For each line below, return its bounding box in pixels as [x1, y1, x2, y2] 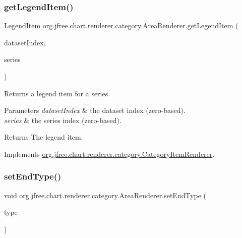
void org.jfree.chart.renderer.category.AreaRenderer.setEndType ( [4, 190, 207, 200]
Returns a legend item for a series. [4, 88, 110, 98]
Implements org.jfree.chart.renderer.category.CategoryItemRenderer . [4, 148, 215, 159]
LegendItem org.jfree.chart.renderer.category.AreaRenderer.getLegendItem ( [4, 20, 238, 31]
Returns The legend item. [4, 132, 83, 142]
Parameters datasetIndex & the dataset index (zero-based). [4, 105, 186, 115]
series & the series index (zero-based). [4, 114, 122, 125]
